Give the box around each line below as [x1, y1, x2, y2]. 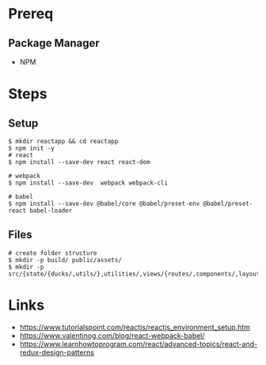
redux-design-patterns [19, 348, 95, 357]
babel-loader [28, 207, 73, 215]
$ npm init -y [8, 144, 55, 152]
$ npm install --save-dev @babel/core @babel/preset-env [8, 200, 200, 207]
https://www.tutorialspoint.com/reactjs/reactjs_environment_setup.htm [19, 322, 251, 332]
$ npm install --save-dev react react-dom [8, 158, 150, 166]
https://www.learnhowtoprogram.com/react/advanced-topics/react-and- [19, 339, 258, 348]
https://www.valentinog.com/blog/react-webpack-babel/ [19, 330, 205, 340]
